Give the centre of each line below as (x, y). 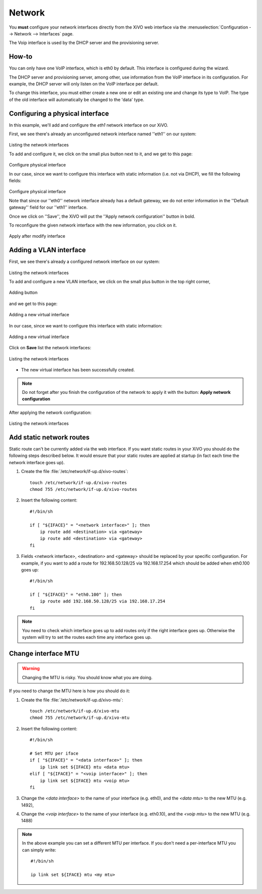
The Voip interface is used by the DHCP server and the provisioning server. (84, 43)
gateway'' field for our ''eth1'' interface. (48, 207)
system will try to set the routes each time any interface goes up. (87, 637)
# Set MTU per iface (54, 753)
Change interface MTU (44, 653)
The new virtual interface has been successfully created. (78, 370)
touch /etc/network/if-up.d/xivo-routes (78, 482)
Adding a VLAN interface (47, 250)
